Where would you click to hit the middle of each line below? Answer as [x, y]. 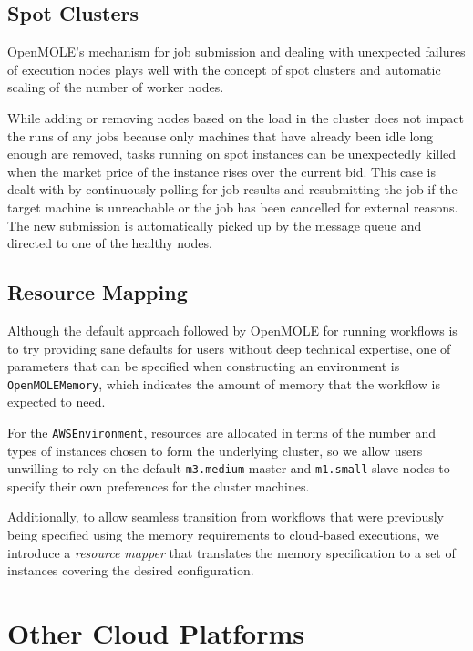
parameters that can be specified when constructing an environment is [204, 366]
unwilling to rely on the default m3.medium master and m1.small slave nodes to [229, 468]
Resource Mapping [98, 292]
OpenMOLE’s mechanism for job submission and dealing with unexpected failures [236, 52]
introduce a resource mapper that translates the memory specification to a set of [231, 552]
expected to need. [57, 402]
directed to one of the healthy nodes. [110, 243]
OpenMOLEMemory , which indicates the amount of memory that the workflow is [224, 383]
